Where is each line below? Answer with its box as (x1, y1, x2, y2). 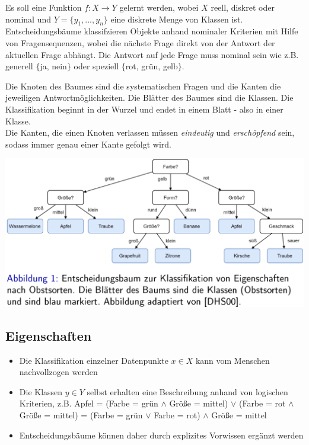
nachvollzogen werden (19, 366, 98, 378)
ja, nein (40, 60, 67, 72)
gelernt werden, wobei (119, 1, 199, 13)
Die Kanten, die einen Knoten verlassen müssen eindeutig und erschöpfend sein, (5, 126, 295, 139)
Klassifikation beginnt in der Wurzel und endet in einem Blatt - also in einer (5, 103, 283, 115)
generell (5, 60, 33, 72)
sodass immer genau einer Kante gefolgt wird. (5, 137, 171, 150)
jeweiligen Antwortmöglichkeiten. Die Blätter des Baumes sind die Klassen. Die (5, 91, 294, 104)
